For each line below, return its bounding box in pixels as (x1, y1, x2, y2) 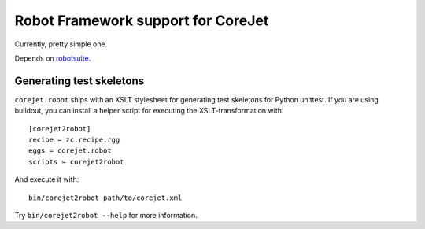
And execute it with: (14, 175, 79, 184)
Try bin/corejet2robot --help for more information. (14, 210, 198, 220)
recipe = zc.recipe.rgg (28, 135, 120, 145)
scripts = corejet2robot (28, 157, 124, 166)
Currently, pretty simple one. (14, 39, 108, 49)
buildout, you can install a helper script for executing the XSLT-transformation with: (14, 106, 284, 116)
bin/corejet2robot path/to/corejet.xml (28, 193, 183, 202)
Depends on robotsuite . (14, 54, 91, 63)
